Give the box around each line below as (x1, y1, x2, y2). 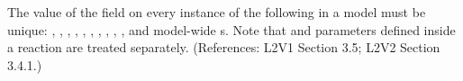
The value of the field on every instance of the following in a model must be (7, 3, 426, 21)
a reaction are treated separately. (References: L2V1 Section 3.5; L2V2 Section (7, 38, 440, 57)
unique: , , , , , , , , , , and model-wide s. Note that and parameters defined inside (7, 20, 456, 39)
